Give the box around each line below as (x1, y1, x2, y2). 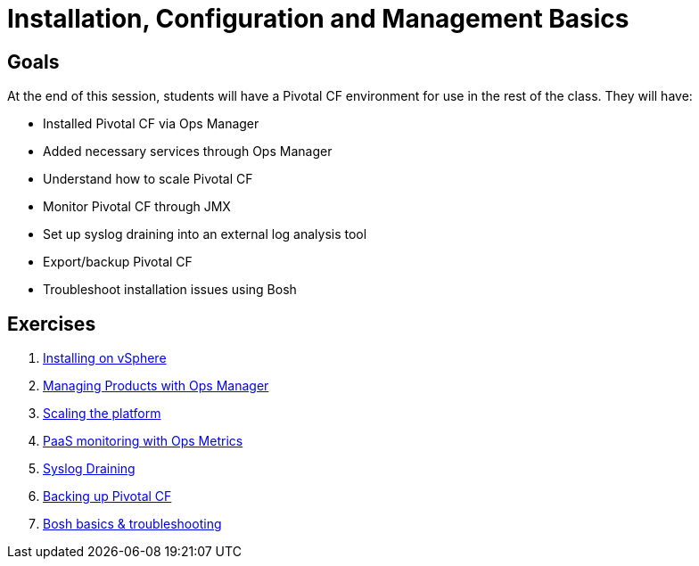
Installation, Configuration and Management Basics (7, 4, 629, 34)
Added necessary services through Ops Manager (43, 144, 333, 160)
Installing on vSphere (43, 350, 167, 366)
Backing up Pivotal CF (43, 488, 172, 504)
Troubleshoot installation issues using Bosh (43, 282, 297, 298)
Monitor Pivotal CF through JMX (43, 199, 231, 215)
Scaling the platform (43, 406, 161, 422)
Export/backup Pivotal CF (43, 254, 193, 270)
